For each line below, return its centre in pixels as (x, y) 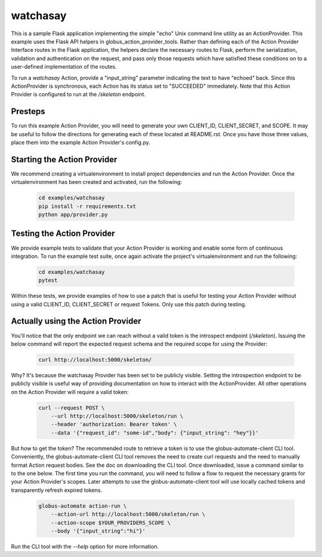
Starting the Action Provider (64, 159)
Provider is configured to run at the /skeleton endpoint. (78, 94)
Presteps (28, 111)
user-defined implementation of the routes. (64, 67)
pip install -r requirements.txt (87, 206)
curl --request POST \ (72, 408)
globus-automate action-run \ (83, 506)
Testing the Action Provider (63, 234)
